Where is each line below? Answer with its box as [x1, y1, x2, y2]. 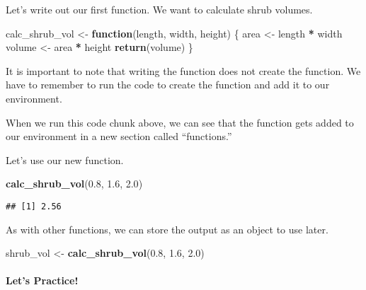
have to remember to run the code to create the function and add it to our [6, 77, 330, 92]
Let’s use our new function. [6, 152, 124, 167]
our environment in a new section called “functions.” [6, 129, 232, 144]
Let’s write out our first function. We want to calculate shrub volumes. [6, 2, 313, 16]
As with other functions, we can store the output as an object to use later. [6, 221, 328, 236]
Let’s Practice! [6, 273, 79, 288]
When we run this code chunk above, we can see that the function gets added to [6, 115, 354, 129]
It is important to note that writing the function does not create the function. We [6, 63, 361, 78]
